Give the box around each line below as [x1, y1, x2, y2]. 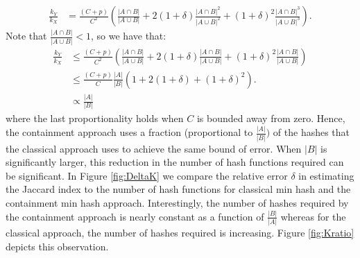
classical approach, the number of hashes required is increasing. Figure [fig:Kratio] [6, 225, 354, 240]
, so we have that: [91, 28, 166, 43]
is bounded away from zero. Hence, [196, 111, 345, 126]
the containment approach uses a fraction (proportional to [6, 125, 253, 139]
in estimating [298, 168, 354, 182]
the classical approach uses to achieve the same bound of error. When [6, 141, 302, 155]
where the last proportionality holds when [6, 111, 184, 126]
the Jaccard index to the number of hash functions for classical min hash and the [6, 182, 351, 196]
